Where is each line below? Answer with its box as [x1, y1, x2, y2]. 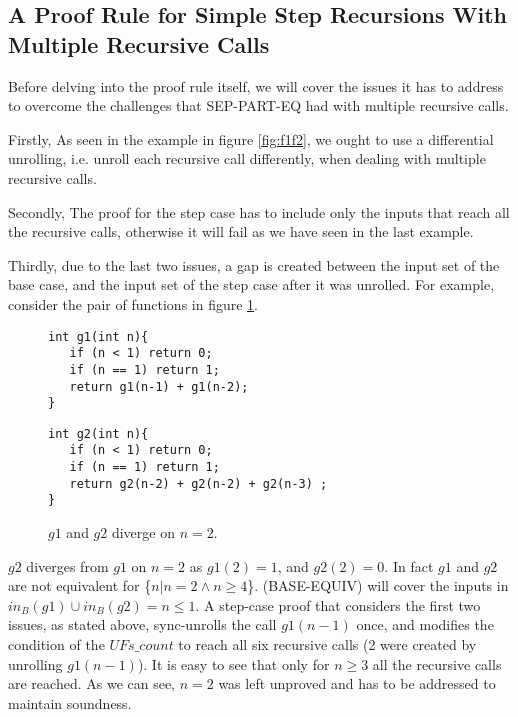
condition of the [8, 634, 105, 655]
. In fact [384, 555, 434, 576]
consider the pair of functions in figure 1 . [8, 293, 258, 314]
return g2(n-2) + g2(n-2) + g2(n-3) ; [69, 476, 328, 491]
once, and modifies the [356, 614, 494, 635]
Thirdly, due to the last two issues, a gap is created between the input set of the [8, 254, 500, 275]
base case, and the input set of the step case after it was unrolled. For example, [8, 274, 495, 295]
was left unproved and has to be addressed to [218, 673, 496, 694]
